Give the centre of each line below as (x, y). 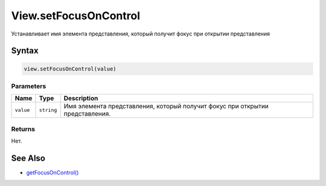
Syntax (25, 51)
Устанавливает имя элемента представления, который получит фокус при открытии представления (141, 34)
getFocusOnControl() (53, 172)
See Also (28, 158)
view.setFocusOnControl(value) (70, 69)
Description (81, 98)
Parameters (29, 86)
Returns (23, 129)
